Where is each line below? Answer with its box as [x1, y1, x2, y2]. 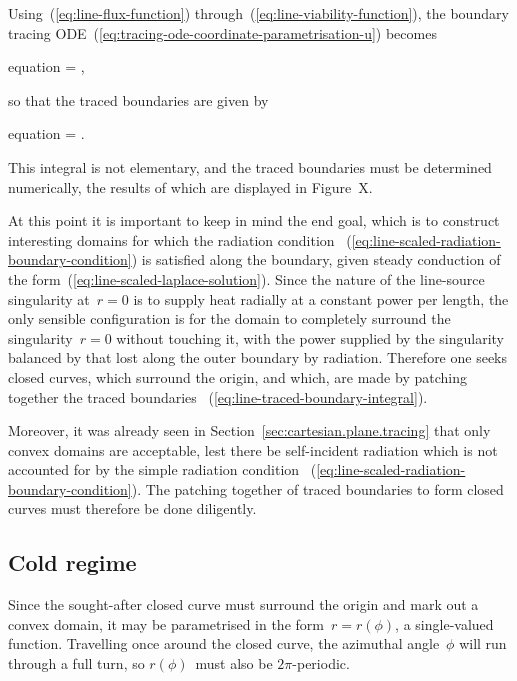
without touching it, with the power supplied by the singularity [116, 327, 504, 348]
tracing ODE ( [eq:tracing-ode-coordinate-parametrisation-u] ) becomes [8, 22, 437, 43]
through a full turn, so [8, 653, 145, 674]
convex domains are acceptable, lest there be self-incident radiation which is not [8, 439, 498, 460]
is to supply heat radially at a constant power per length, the [133, 288, 509, 309]
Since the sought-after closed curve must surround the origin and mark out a [8, 594, 479, 615]
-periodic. [292, 653, 350, 674]
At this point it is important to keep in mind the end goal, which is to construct [8, 210, 500, 231]
